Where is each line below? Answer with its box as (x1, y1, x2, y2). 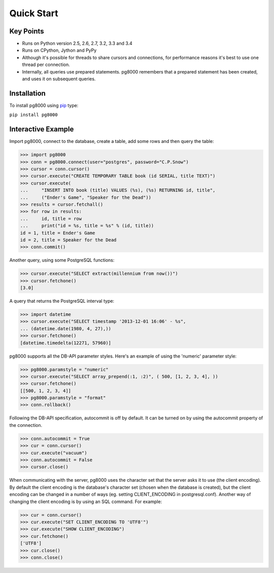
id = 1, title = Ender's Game (20, 230, 95, 236)
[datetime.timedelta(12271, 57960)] (20, 340, 112, 346)
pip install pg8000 (9, 112, 58, 118)
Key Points (9, 27, 44, 35)
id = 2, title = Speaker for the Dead (20, 237, 117, 243)
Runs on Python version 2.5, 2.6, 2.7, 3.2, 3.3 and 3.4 (22, 41, 133, 47)
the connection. (9, 422, 43, 428)
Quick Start (9, 8, 58, 19)
